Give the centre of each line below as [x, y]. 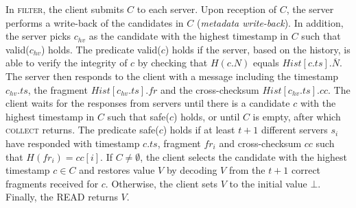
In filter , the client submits [65, 9]
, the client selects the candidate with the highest [244, 156]
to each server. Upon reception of [206, 9]
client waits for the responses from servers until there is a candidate [148, 103]
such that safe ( [139, 116]
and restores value [117, 170]
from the [247, 170]
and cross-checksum [260, 143]
